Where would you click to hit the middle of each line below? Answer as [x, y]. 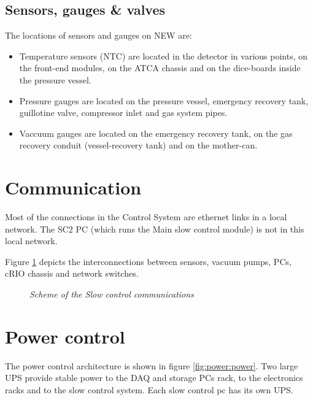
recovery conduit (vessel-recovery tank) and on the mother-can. [138, 145]
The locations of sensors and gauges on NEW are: [99, 35]
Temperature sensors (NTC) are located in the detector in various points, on [164, 56]
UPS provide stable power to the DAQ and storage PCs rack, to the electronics [154, 378]
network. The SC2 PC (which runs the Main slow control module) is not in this [155, 229]
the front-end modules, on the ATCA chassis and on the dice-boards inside [160, 68]
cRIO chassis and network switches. [72, 273]
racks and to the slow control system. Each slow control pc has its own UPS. [149, 389]
